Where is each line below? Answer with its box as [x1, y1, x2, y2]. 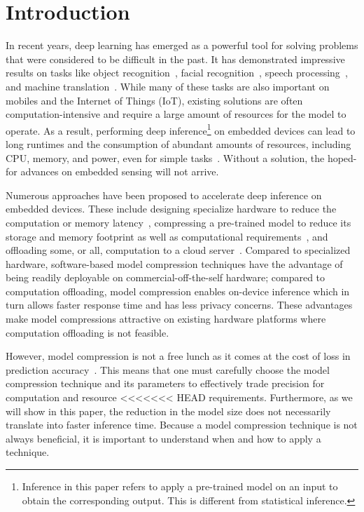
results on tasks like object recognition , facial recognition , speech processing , [6, 65, 348, 80]
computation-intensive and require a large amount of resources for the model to [6, 107, 346, 121]
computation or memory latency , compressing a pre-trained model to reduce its [6, 215, 351, 229]
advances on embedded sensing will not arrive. [20, 164, 219, 179]
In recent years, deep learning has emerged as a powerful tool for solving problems [6, 38, 358, 53]
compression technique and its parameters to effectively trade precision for [6, 376, 325, 391]
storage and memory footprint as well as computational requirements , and [6, 229, 328, 243]
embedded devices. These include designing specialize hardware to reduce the [6, 201, 337, 216]
